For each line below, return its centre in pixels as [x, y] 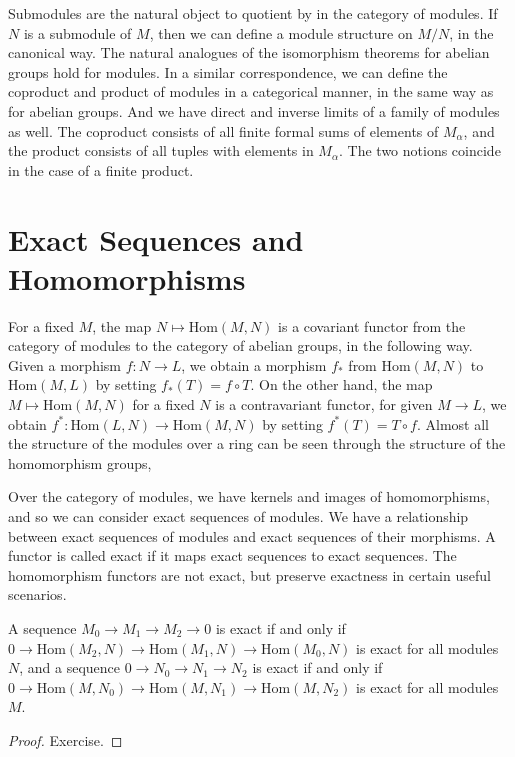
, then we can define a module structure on [281, 32]
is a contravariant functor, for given [324, 404]
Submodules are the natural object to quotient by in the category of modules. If [253, 13]
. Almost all [452, 423]
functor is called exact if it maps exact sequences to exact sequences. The [232, 555]
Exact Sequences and [156, 238]
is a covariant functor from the [372, 325]
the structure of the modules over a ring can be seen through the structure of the [257, 443]
